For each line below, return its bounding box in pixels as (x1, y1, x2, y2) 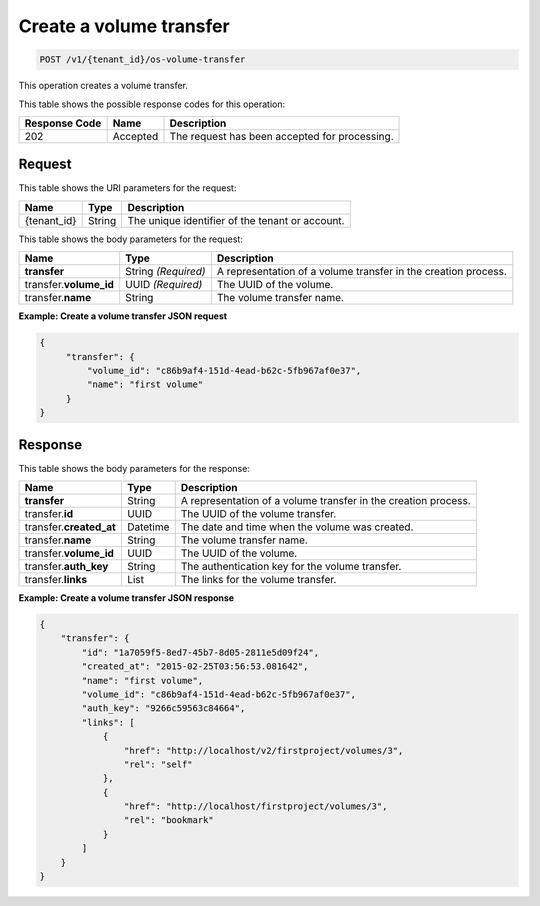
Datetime (126, 520, 170, 534)
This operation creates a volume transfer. (18, 80, 189, 92)
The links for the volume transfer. (180, 573, 337, 587)
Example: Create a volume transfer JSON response (18, 592, 235, 604)
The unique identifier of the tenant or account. (127, 213, 345, 227)
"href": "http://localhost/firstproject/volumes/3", (123, 801, 388, 812)
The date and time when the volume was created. (180, 520, 414, 534)
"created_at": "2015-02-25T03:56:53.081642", (81, 661, 309, 672)
